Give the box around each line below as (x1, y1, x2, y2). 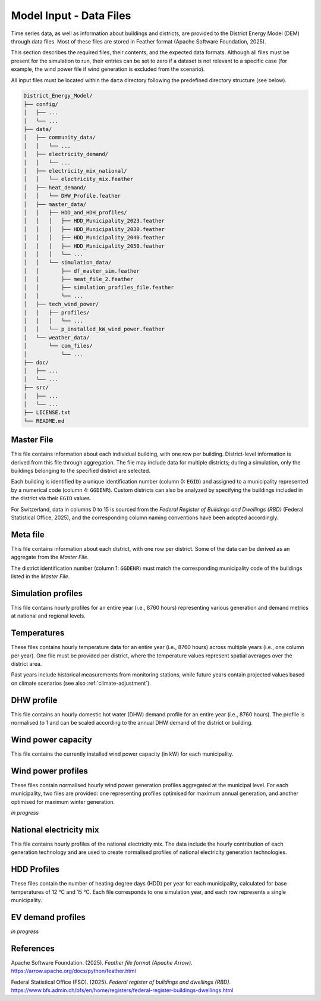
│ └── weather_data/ (23, 334, 90, 341)
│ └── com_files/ (23, 342, 93, 350)
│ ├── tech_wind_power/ (23, 301, 99, 308)
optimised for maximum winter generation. (11, 798, 115, 805)
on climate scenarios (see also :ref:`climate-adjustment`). (11, 679, 151, 687)
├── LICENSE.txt (23, 409, 71, 416)
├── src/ (23, 384, 49, 391)
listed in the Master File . (11, 573, 70, 580)
